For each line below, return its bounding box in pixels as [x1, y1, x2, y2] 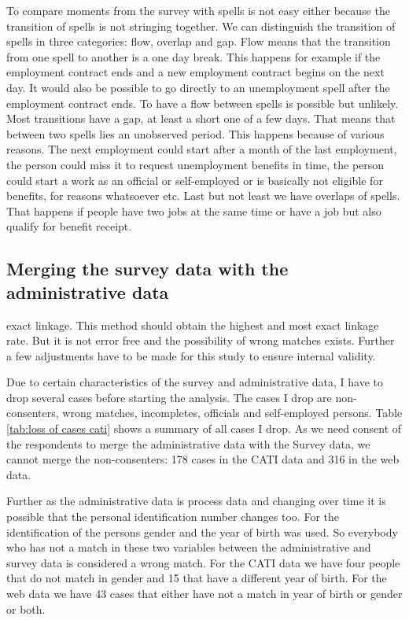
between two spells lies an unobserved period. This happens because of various [6, 125, 385, 142]
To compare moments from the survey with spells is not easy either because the [6, 2, 390, 18]
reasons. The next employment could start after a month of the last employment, [6, 141, 397, 157]
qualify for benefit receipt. [6, 218, 132, 234]
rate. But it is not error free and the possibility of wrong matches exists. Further [6, 332, 395, 349]
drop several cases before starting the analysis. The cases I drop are [6, 389, 332, 405]
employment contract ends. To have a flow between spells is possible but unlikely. [6, 94, 399, 111]
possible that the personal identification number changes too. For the [6, 508, 339, 525]
